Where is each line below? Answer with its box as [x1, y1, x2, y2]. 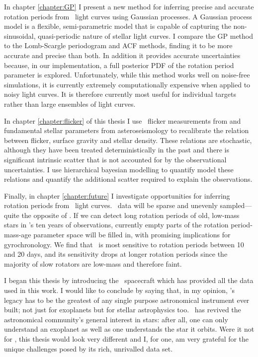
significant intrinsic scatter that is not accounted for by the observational [4, 154, 227, 164]
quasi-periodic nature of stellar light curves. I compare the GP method [38, 30, 254, 41]
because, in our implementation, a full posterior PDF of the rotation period [4, 60, 234, 70]
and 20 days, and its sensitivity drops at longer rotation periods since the [4, 249, 228, 259]
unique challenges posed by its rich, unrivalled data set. [4, 343, 173, 354]
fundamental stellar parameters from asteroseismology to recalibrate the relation [4, 125, 249, 136]
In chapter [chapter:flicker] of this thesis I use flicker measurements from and [4, 115, 241, 126]
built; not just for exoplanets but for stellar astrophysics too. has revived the [4, 304, 241, 315]
